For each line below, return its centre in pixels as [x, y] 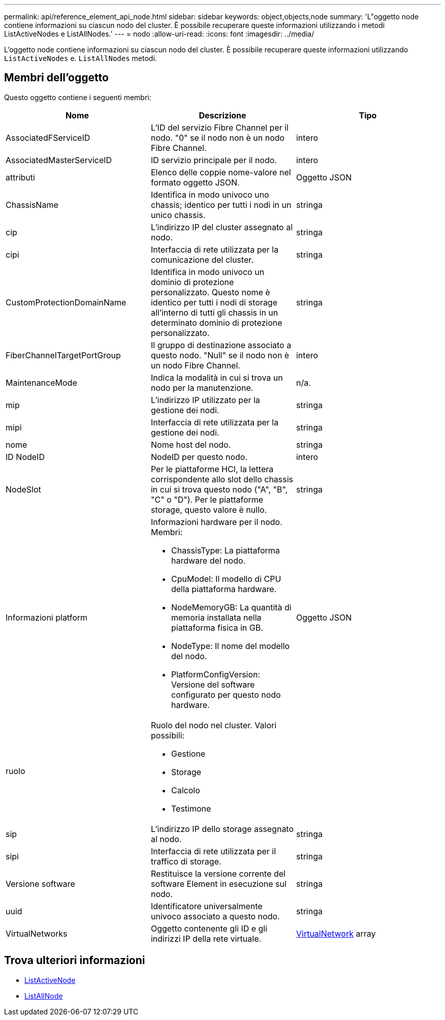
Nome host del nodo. [191, 444]
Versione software [40, 884]
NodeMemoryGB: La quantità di [231, 607]
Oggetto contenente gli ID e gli [209, 928]
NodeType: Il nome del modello [230, 646]
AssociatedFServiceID [48, 137]
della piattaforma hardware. [224, 589]
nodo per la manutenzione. [202, 388]
